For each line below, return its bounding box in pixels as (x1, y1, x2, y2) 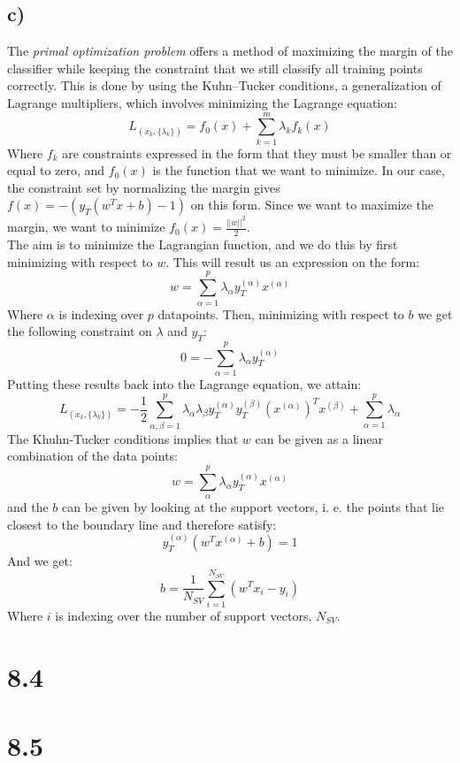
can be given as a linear (255, 429, 383, 447)
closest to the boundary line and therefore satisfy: (7, 515, 277, 533)
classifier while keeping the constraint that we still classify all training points (7, 58, 423, 77)
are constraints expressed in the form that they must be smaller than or (62, 143, 452, 162)
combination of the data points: (7, 446, 178, 465)
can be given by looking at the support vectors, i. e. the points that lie (62, 498, 445, 516)
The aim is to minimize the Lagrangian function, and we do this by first (7, 235, 398, 254)
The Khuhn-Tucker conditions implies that (7, 429, 239, 447)
